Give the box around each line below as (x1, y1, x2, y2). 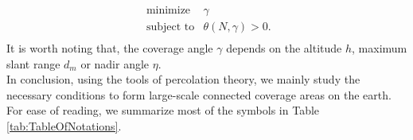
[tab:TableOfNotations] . (6, 118, 122, 134)
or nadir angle (80, 55, 150, 72)
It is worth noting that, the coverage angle (6, 40, 213, 56)
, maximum (352, 40, 407, 56)
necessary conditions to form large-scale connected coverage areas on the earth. (6, 86, 392, 103)
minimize (146, 5, 191, 17)
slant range (6, 55, 60, 72)
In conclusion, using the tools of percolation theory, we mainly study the (6, 71, 360, 87)
